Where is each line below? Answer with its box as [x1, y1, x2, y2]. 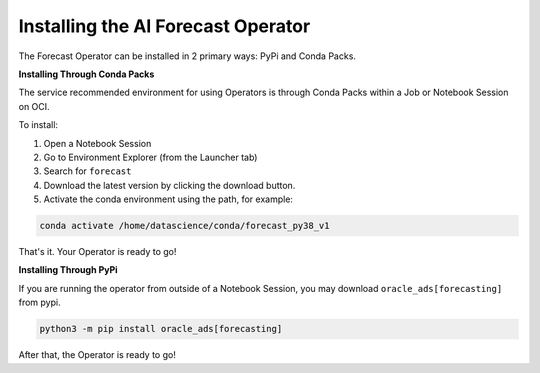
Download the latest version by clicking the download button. [43, 179, 296, 191]
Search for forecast [43, 165, 132, 177]
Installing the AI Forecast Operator [18, 15, 311, 37]
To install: [18, 119, 59, 131]
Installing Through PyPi [18, 264, 119, 276]
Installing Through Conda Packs [18, 68, 155, 80]
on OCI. [18, 100, 50, 112]
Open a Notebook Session [43, 137, 152, 149]
